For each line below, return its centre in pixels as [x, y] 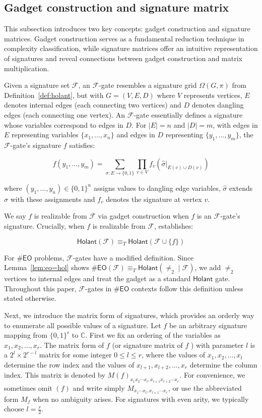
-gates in [99, 288]
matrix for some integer [75, 355]
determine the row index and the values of [69, 364]
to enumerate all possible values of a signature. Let [83, 325]
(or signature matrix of [147, 345]
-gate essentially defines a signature [188, 114]
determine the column [223, 364]
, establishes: [174, 226]
